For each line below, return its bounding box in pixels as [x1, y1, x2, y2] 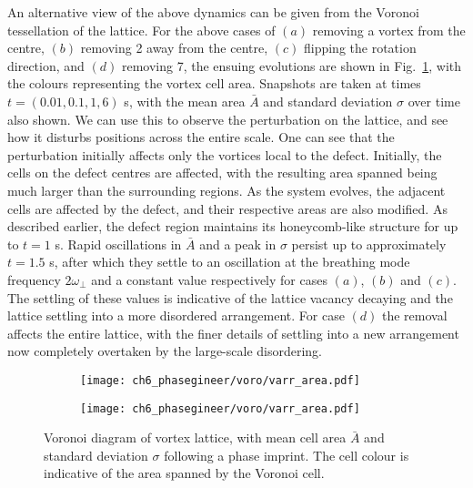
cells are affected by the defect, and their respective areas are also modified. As [7, 198, 448, 218]
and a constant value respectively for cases [91, 269, 327, 289]
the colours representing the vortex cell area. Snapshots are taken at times [7, 74, 421, 93]
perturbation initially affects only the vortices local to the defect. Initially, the [7, 145, 442, 164]
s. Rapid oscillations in [55, 234, 182, 253]
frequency [7, 269, 61, 289]
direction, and [7, 56, 85, 75]
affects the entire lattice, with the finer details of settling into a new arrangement [7, 323, 459, 342]
